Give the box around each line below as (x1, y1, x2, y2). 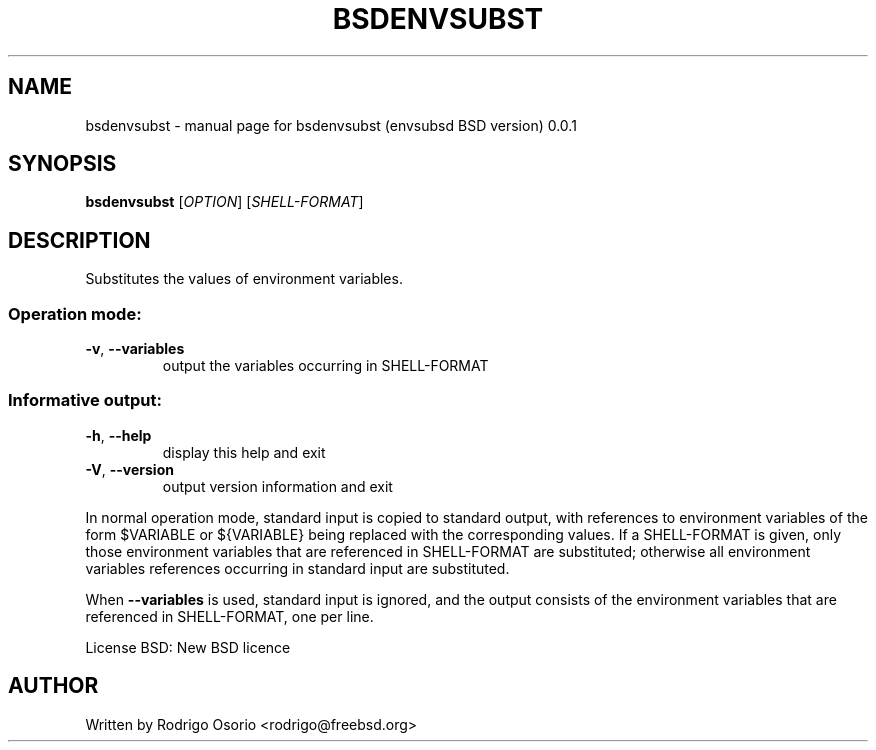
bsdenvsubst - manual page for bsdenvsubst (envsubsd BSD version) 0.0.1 (85, 116, 577, 134)
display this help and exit (162, 443, 326, 461)
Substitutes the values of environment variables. (85, 270, 403, 288)
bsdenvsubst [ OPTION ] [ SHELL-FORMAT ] (85, 193, 364, 211)
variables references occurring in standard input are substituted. (85, 559, 510, 577)
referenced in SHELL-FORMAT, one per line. (85, 607, 374, 625)
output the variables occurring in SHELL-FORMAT (162, 357, 489, 375)
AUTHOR (8, 673, 99, 699)
